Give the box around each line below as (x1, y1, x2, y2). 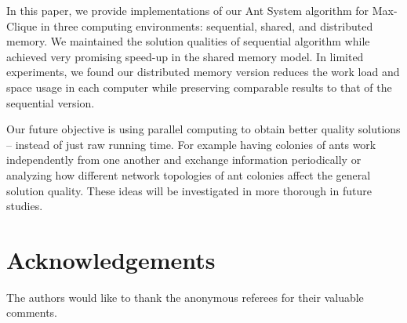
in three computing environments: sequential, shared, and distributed (40, 17, 373, 34)
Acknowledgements (6, 243, 216, 275)
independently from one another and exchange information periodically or (6, 151, 362, 168)
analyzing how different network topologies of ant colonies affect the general (6, 166, 371, 183)
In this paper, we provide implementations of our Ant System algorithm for (6, 2, 369, 18)
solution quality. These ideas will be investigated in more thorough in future (6, 182, 372, 198)
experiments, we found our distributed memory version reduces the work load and (6, 64, 400, 80)
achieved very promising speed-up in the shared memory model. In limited (6, 48, 364, 64)
